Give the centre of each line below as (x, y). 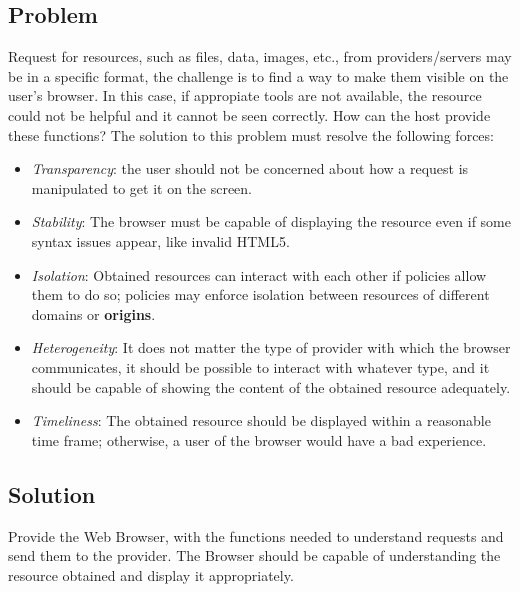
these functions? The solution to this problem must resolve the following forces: (251, 134)
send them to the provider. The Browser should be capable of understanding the (254, 555)
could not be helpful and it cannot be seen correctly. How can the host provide (249, 114)
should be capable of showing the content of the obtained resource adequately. (271, 386)
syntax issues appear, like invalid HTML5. (160, 240)
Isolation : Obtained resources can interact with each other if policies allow (259, 274)
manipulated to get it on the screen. (142, 187)
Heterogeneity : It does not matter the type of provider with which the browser (271, 347)
